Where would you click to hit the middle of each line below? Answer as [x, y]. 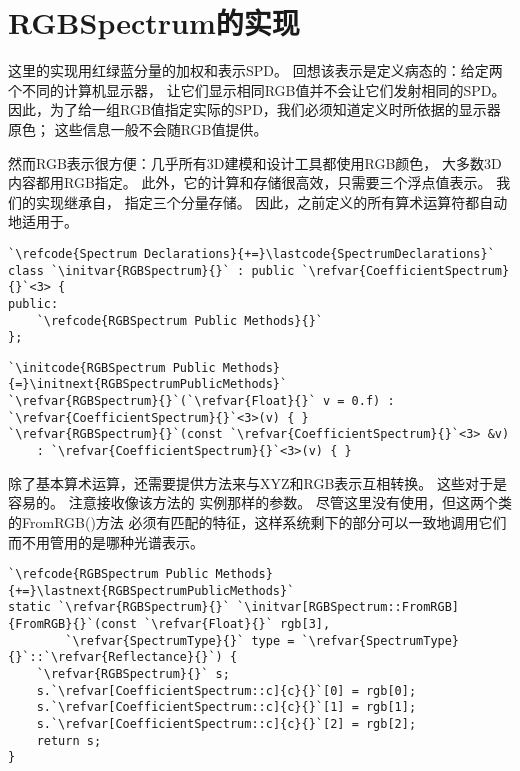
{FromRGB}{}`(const [72, 624]
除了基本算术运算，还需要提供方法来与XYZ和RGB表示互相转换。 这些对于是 [258, 482]
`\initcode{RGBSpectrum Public [112, 367]
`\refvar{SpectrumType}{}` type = [180, 640]
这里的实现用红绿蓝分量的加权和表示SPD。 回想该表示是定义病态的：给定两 [255, 70]
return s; [69, 740]
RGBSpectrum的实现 [154, 22]
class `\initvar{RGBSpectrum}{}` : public [151, 270]
